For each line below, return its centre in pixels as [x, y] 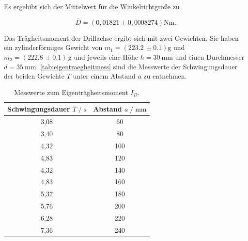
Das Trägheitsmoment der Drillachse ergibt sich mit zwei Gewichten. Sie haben [121, 38]
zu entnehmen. [165, 76]
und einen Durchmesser [210, 57]
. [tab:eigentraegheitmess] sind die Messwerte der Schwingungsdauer [137, 66]
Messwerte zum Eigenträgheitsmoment [71, 92]
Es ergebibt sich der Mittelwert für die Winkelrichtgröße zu [92, 6]
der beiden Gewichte [34, 76]
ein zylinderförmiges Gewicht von [53, 47]
